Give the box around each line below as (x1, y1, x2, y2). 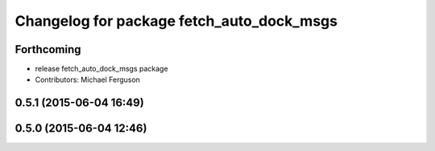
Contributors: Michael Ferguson (35, 75, 141, 84)
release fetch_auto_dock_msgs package (35, 64, 168, 74)
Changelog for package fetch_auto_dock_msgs (14, 12, 338, 30)
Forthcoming (14, 43, 81, 56)
